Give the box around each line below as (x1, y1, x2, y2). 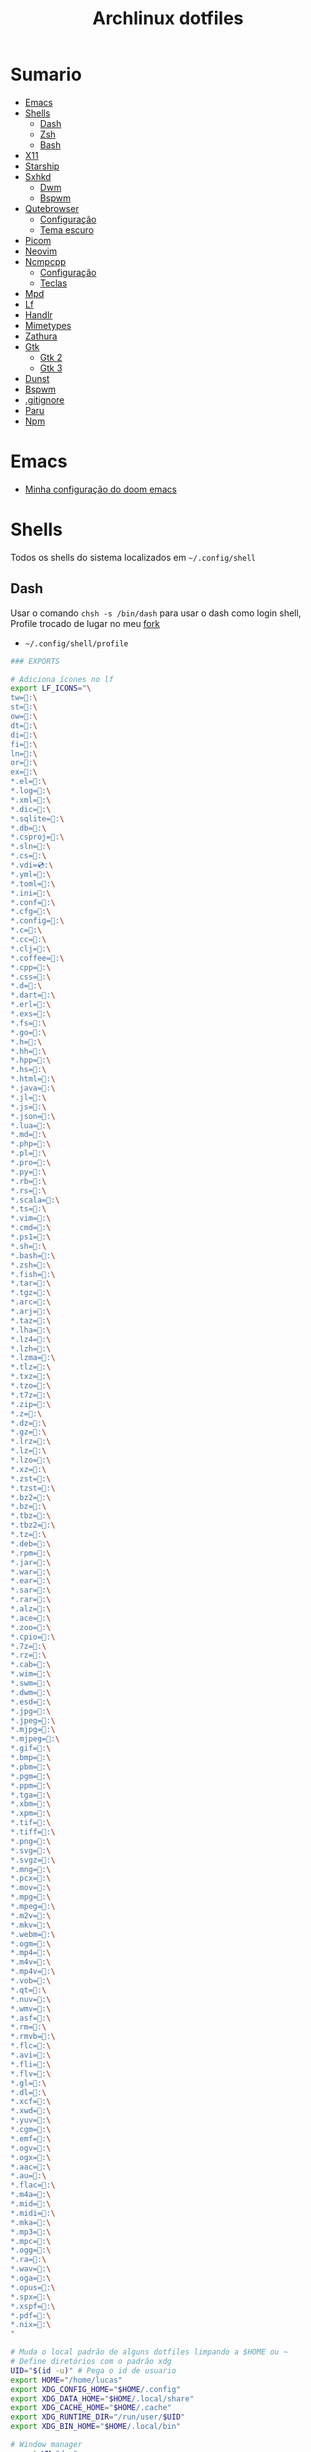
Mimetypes (24, 319, 72, 331)
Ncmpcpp (24, 255, 67, 267)
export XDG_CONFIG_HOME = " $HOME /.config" (10, 2384, 182, 2394)
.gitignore (24, 393, 65, 406)
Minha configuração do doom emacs (24, 483, 177, 495)
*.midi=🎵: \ (10, 2208, 56, 2218)
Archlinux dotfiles (92, 7, 244, 30)
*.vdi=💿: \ (10, 860, 54, 870)
